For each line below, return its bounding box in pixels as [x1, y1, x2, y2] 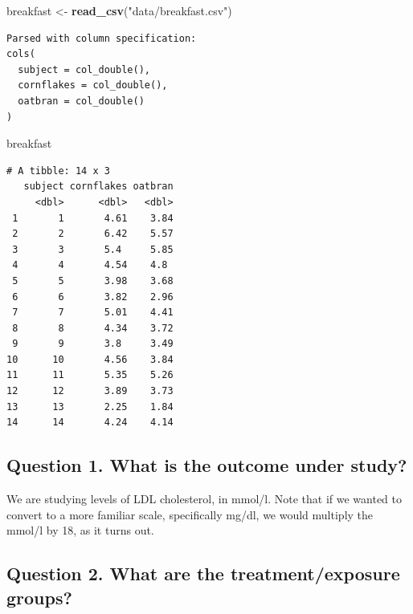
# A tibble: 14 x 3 [6, 165, 110, 177]
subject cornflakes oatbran [23, 181, 174, 193]
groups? [6, 584, 72, 609]
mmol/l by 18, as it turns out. [6, 522, 154, 539]
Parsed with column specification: [6, 32, 197, 44]
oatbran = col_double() [18, 95, 145, 107]
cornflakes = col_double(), [18, 79, 168, 91]
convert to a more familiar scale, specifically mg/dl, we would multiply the [6, 506, 374, 523]
